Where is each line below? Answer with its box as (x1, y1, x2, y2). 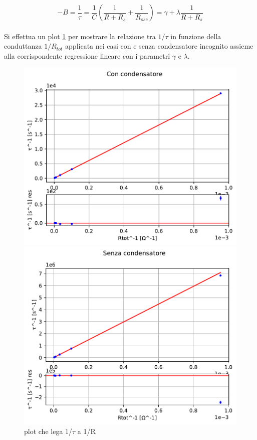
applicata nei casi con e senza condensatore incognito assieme (65, 41, 253, 51)
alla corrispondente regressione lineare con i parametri (4, 50, 170, 61)
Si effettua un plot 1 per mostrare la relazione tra (4, 31, 156, 41)
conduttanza (4, 41, 42, 51)
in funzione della (170, 31, 221, 41)
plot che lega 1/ (24, 426, 73, 436)
